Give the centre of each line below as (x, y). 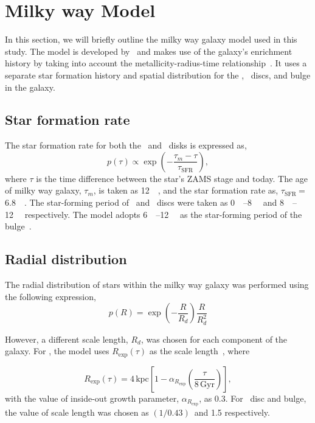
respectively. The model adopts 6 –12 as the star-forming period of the (163, 214)
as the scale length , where (199, 351)
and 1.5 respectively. (232, 412)
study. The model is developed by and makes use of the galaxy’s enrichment (149, 51)
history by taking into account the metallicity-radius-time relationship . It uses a (156, 63)
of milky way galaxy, (43, 190)
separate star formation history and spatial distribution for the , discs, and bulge (158, 75)
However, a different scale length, (67, 339)
